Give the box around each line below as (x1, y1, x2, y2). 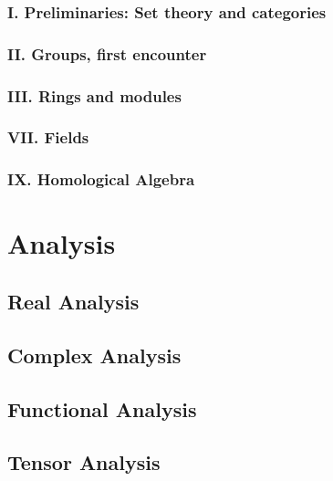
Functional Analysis (7, 394, 197, 423)
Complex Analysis (7, 340, 182, 369)
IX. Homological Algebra (7, 168, 195, 191)
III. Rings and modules (7, 84, 182, 107)
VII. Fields (7, 126, 89, 149)
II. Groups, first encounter (7, 42, 207, 65)
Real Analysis (7, 287, 140, 315)
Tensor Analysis (7, 448, 161, 476)
